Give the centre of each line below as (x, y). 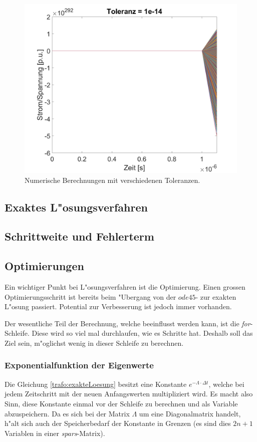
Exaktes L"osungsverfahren (76, 207)
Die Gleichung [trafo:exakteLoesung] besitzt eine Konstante (96, 384)
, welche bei (226, 384)
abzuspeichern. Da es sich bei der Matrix (67, 413)
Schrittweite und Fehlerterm (79, 236)
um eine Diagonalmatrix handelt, (190, 413)
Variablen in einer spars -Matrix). (55, 433)
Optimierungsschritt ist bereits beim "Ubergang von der (90, 296)
